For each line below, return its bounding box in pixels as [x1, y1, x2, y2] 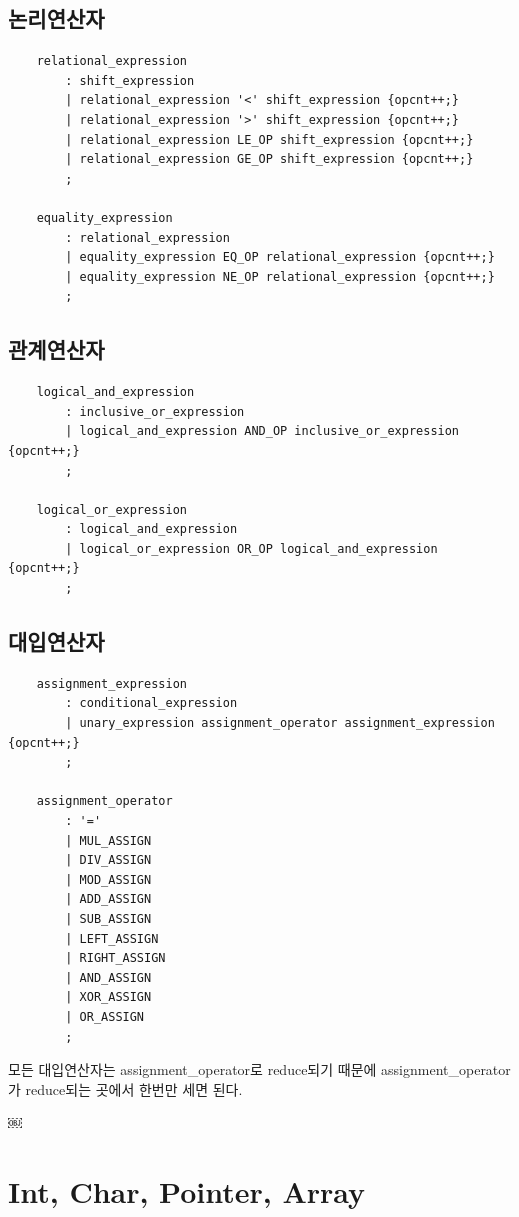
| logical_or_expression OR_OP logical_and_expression [65, 541, 438, 556]
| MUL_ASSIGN [65, 833, 152, 848]
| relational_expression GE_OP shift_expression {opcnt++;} [65, 152, 474, 167]
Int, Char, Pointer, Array [8, 1171, 366, 1212]
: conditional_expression [65, 696, 238, 711]
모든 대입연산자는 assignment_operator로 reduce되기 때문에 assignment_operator [8, 1059, 511, 1080]
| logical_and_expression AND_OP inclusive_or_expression [65, 424, 460, 439]
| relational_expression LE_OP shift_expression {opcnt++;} [65, 132, 474, 147]
